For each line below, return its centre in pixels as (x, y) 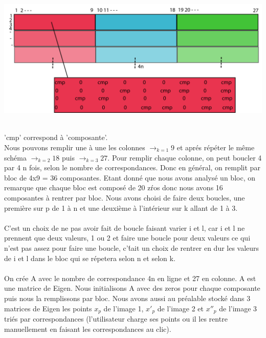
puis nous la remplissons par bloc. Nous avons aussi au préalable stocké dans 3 (127, 298)
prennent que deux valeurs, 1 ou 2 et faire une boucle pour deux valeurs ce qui (127, 238)
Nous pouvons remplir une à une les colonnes (75, 147)
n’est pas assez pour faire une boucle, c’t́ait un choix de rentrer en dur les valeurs (132, 247)
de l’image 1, (124, 308)
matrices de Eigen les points (48, 308)
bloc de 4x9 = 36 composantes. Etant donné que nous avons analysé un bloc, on (130, 177)
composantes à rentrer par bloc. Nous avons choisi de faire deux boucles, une (125, 197)
